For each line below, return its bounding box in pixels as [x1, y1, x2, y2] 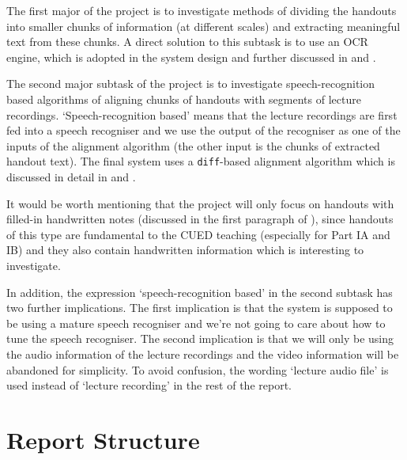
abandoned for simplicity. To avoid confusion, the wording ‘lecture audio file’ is [6, 361, 389, 378]
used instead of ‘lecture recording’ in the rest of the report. [6, 377, 292, 393]
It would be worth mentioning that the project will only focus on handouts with [6, 195, 394, 211]
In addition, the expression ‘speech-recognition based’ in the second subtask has [6, 283, 393, 300]
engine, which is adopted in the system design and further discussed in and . [6, 48, 376, 65]
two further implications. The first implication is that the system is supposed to [6, 299, 393, 316]
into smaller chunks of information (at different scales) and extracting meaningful [6, 17, 401, 34]
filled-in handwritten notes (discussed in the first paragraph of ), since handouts [6, 211, 394, 227]
